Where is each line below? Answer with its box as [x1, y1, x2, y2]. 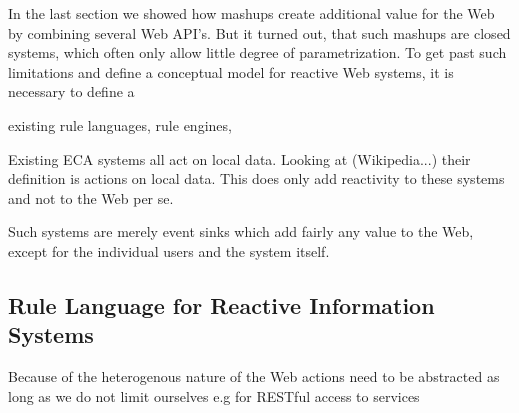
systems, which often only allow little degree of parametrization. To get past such [8, 42, 507, 63]
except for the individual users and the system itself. [8, 240, 330, 261]
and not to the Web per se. [8, 187, 174, 208]
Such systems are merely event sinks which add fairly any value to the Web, [8, 221, 474, 242]
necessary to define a [8, 81, 135, 102]
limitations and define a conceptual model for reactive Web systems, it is [8, 61, 454, 82]
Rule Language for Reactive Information [8, 289, 435, 320]
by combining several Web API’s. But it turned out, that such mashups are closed [8, 22, 511, 43]
